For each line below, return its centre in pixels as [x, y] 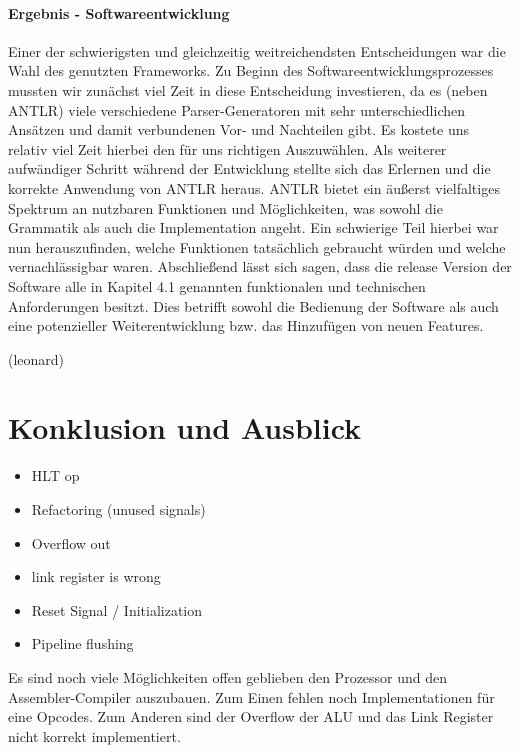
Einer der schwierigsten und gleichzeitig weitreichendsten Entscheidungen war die [257, 50]
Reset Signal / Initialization [117, 609]
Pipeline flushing [82, 643]
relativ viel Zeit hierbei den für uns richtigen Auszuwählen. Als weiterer [227, 148]
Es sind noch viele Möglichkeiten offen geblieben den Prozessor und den [228, 676]
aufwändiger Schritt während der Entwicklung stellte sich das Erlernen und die [249, 168]
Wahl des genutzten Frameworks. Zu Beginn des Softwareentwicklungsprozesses [251, 70]
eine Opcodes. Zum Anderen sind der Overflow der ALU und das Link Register [251, 716]
